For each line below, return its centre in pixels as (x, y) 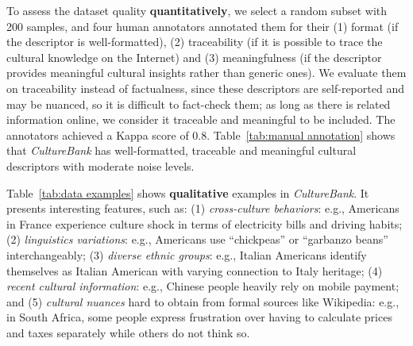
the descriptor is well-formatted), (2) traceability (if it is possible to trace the (195, 42)
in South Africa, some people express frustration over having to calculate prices (199, 317)
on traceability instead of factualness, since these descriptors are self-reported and (205, 88)
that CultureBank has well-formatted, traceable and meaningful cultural (181, 150)
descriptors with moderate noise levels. (100, 165)
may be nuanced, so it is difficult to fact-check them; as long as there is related (199, 104)
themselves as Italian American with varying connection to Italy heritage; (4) (195, 270)
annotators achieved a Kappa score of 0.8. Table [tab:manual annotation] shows (201, 135)
